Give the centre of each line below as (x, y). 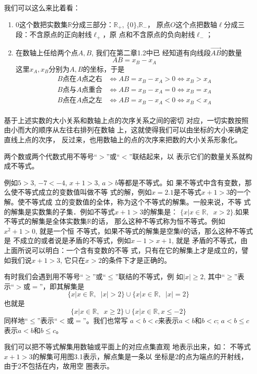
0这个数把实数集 (42, 24)
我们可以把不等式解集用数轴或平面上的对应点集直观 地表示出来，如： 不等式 (128, 347)
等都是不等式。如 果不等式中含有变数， (181, 182)
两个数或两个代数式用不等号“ (51, 156)
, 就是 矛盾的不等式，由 (210, 240)
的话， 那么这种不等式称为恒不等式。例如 (158, 221)
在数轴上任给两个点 (47, 52)
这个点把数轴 (196, 24)
